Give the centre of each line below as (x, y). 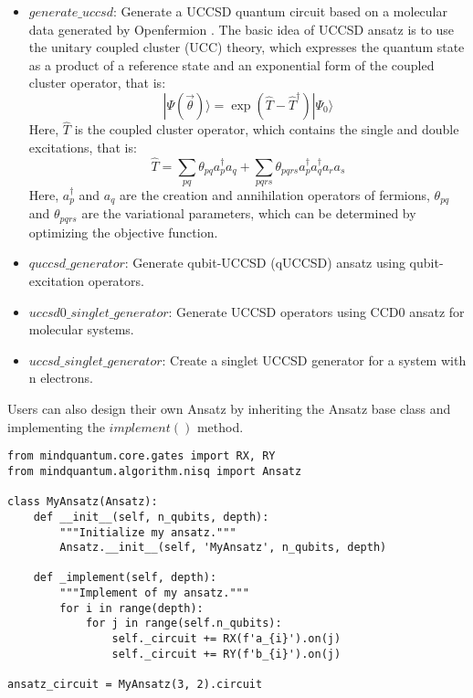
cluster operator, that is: (97, 83)
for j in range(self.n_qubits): (184, 624)
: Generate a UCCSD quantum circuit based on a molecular (280, 11)
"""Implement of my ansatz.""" (154, 593)
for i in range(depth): (131, 608)
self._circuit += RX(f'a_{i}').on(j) (226, 639)
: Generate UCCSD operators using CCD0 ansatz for (316, 311)
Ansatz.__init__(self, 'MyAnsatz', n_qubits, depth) (223, 548)
